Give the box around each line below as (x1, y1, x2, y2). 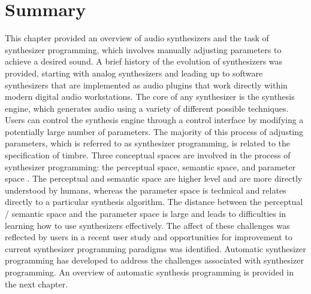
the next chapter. (5, 277, 68, 290)
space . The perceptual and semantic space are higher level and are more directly (5, 172, 303, 185)
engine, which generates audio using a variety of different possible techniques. (5, 102, 289, 114)
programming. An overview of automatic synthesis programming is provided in (5, 266, 294, 278)
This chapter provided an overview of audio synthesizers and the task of (5, 32, 269, 44)
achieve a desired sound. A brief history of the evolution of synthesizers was (5, 55, 283, 68)
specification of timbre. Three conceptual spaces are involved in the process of (5, 149, 291, 161)
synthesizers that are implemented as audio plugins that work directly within (5, 78, 288, 91)
